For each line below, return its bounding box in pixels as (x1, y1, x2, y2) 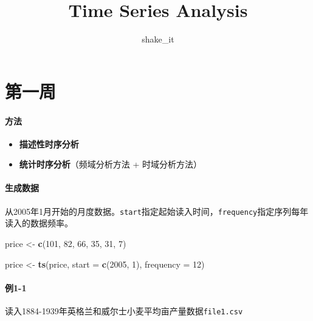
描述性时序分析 (19, 137, 79, 150)
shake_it (142, 33, 174, 46)
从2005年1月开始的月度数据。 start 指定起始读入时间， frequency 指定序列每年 (5, 204, 309, 217)
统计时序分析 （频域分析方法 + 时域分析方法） (19, 158, 202, 171)
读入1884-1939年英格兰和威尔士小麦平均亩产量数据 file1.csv (5, 304, 243, 317)
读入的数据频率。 (5, 217, 73, 229)
